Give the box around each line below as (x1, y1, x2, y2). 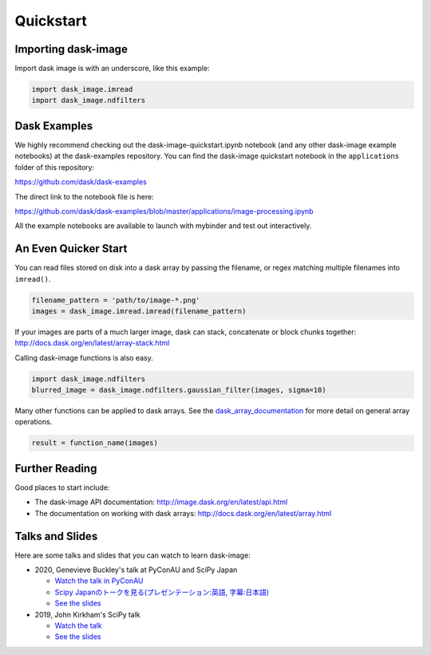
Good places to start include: (14, 483, 110, 492)
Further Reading (14, 461, 97, 475)
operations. (14, 417, 53, 427)
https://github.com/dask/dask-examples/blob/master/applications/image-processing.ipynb (14, 206, 314, 215)
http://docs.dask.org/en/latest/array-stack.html (14, 338, 170, 348)
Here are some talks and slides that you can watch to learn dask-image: (14, 550, 251, 560)
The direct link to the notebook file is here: (14, 191, 155, 201)
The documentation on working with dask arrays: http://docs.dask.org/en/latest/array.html (34, 508, 332, 518)
